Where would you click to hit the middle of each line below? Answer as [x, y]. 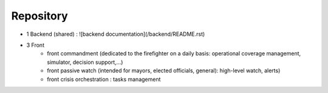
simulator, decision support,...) [85, 62]
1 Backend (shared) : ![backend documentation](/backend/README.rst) [116, 34]
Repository [39, 16]
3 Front [36, 45]
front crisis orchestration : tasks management [104, 79]
